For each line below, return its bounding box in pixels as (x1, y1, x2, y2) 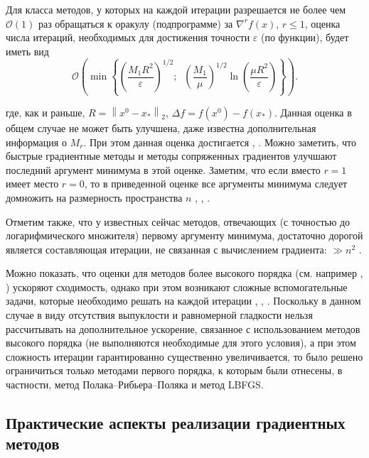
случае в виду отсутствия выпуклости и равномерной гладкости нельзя (6, 307, 313, 322)
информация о (6, 134, 67, 149)
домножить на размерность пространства (6, 190, 183, 205)
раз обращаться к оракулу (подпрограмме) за (38, 16, 233, 31)
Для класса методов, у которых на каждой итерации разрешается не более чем (6, 2, 346, 16)
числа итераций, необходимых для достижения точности (6, 30, 250, 45)
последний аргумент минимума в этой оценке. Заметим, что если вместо (6, 162, 321, 177)
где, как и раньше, (6, 104, 85, 119)
